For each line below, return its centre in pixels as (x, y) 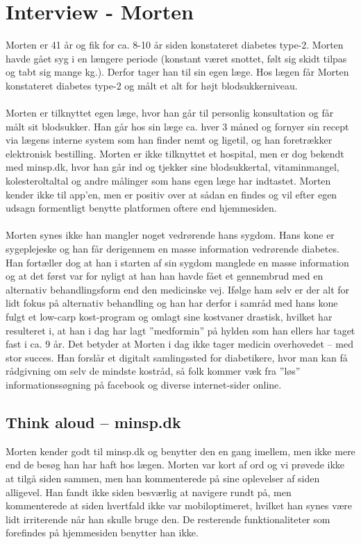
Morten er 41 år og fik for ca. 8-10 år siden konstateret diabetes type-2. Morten (175, 45)
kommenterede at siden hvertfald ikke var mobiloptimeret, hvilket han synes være (179, 505)
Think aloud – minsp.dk (93, 422)
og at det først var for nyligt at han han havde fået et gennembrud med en (165, 276)
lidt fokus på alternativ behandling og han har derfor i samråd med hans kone (172, 303)
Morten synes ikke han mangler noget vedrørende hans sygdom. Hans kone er (170, 235)
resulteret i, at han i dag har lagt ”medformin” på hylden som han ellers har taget (180, 330)
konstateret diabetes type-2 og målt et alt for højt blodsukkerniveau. (152, 85)
